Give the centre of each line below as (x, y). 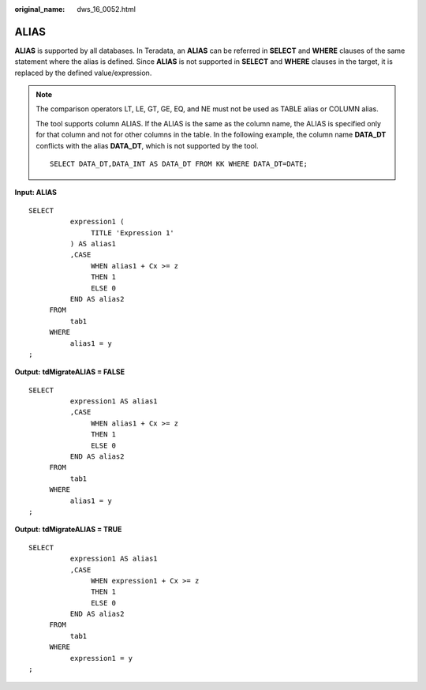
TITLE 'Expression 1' (133, 232)
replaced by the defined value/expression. (83, 73)
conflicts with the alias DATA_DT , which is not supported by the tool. (148, 145)
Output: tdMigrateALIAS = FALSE (70, 372)
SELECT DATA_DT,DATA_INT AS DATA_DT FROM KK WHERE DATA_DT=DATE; (179, 164)
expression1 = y (101, 658)
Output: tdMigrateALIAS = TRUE (68, 530)
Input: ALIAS (36, 193)
